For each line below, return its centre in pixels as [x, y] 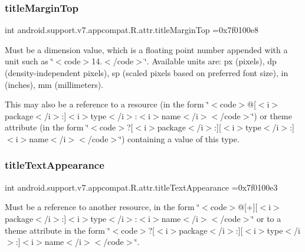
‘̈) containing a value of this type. [179, 138]
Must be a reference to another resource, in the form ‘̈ [102, 207]
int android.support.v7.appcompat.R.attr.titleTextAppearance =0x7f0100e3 [141, 187]
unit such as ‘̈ [29, 61]
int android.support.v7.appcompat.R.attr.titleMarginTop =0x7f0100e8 [132, 30]
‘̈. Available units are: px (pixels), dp [210, 61]
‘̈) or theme [272, 115]
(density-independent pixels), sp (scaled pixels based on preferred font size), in [147, 73]
